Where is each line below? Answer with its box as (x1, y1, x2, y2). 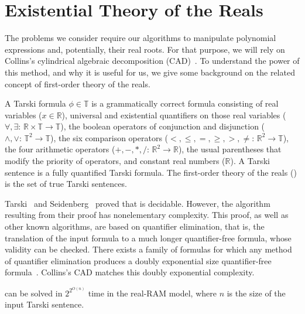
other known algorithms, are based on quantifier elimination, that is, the (5, 220, 265, 233)
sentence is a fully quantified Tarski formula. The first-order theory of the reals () (5, 166, 297, 178)
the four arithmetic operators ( (5, 143, 115, 155)
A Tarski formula (5, 97, 66, 110)
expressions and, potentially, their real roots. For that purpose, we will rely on (5, 43, 285, 55)
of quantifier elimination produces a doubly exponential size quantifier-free (5, 254, 272, 267)
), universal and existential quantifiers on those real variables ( (61, 108, 286, 121)
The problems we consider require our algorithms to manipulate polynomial (5, 32, 276, 44)
